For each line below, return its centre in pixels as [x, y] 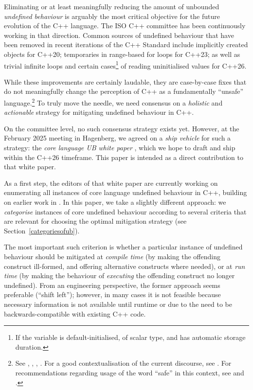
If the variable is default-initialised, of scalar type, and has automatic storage [130, 337]
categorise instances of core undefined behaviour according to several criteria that [125, 211]
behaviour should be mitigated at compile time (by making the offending [112, 256]
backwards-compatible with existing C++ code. [75, 313]
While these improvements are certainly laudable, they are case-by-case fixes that [125, 81]
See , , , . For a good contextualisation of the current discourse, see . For [123, 363]
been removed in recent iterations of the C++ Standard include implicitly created [126, 44]
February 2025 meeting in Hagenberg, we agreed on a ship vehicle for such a [117, 138]
